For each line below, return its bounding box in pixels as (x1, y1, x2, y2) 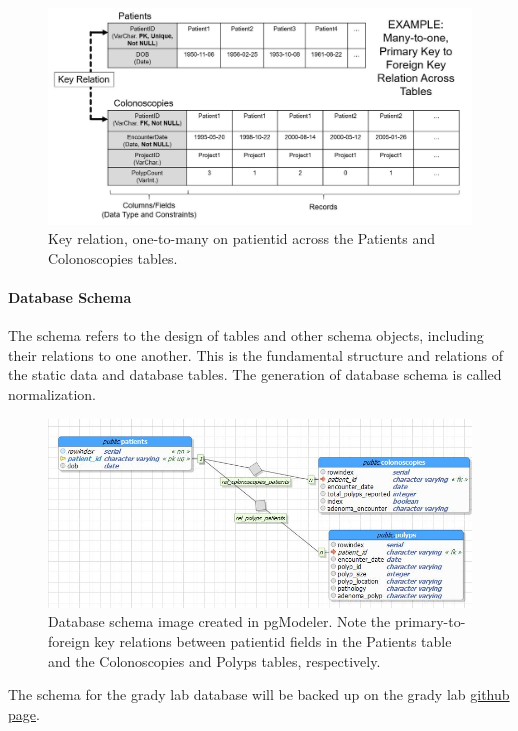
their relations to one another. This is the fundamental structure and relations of (8, 344, 503, 365)
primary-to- (394, 611, 466, 632)
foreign (48, 631, 90, 652)
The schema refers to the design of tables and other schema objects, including (8, 325, 484, 346)
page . (8, 703, 40, 724)
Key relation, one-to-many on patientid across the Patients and (48, 228, 436, 249)
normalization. (8, 383, 96, 404)
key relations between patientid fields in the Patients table (94, 631, 452, 652)
